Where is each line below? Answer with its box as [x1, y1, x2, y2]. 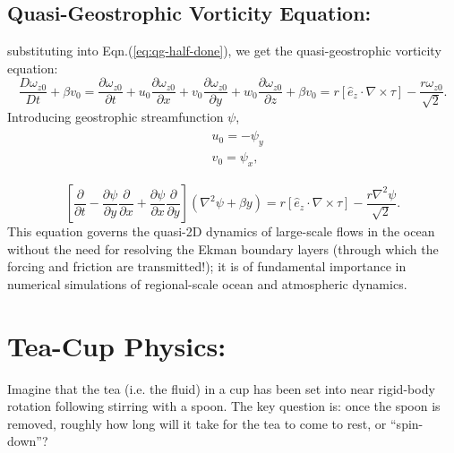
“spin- [390, 414, 424, 432]
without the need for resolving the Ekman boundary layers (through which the [7, 239, 439, 258]
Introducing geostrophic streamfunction [7, 107, 224, 125]
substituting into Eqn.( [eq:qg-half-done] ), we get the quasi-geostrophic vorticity [7, 41, 441, 60]
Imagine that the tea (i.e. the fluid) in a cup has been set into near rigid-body [7, 379, 435, 397]
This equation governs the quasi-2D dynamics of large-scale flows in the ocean [7, 222, 435, 241]
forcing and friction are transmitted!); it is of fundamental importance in [7, 257, 407, 276]
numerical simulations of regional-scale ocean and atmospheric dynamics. [7, 274, 407, 293]
